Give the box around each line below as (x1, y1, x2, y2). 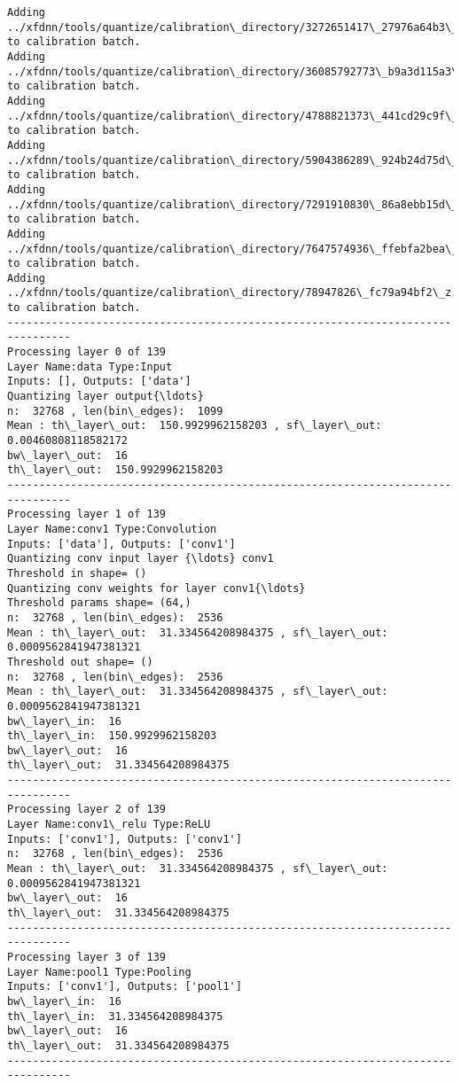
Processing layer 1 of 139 (7, 508, 166, 521)
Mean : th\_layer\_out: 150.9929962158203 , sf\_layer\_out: (7, 419, 382, 432)
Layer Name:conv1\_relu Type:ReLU (7, 818, 211, 831)
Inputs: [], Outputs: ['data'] (7, 375, 191, 388)
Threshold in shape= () (7, 566, 147, 580)
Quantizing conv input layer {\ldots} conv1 (7, 552, 274, 565)
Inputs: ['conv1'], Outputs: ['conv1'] (7, 832, 242, 845)
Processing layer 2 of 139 (7, 803, 166, 816)
